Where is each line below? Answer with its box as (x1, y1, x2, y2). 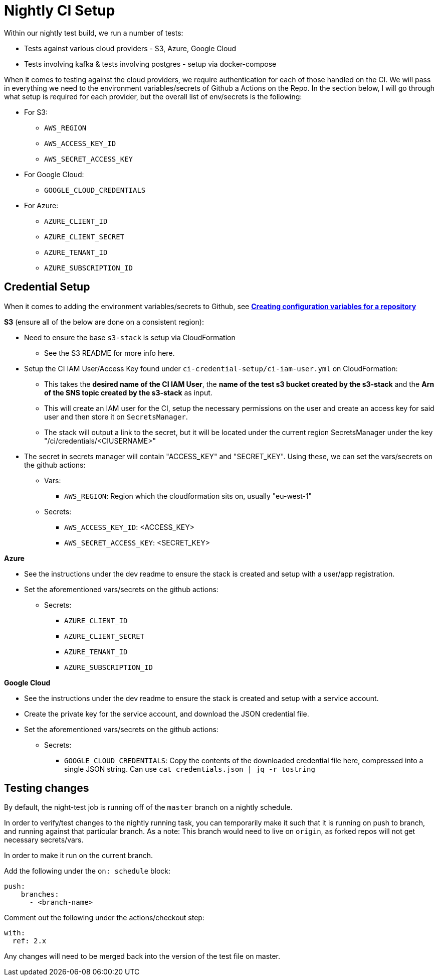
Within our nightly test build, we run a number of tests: (4, 28, 183, 37)
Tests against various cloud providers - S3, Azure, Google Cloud (24, 44, 237, 53)
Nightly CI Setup (4, 2, 115, 19)
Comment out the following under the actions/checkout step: (4, 913, 204, 922)
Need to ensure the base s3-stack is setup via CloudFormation (24, 333, 236, 342)
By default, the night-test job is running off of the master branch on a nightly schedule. (4, 803, 293, 812)
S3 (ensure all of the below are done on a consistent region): (4, 317, 204, 326)
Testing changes (4, 782, 89, 795)
